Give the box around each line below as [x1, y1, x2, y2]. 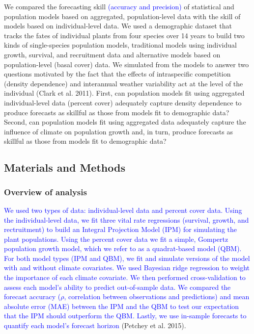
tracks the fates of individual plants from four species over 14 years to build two [4, 30, 245, 40]
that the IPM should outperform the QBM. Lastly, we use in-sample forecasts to [4, 310, 247, 321]
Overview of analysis [4, 185, 87, 198]
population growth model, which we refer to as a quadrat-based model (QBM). [4, 243, 242, 254]
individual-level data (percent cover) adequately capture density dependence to [4, 97, 242, 107]
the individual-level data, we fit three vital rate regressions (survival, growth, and [4, 214, 249, 225]
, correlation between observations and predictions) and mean [64, 291, 250, 302]
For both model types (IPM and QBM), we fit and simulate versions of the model [4, 253, 250, 263]
